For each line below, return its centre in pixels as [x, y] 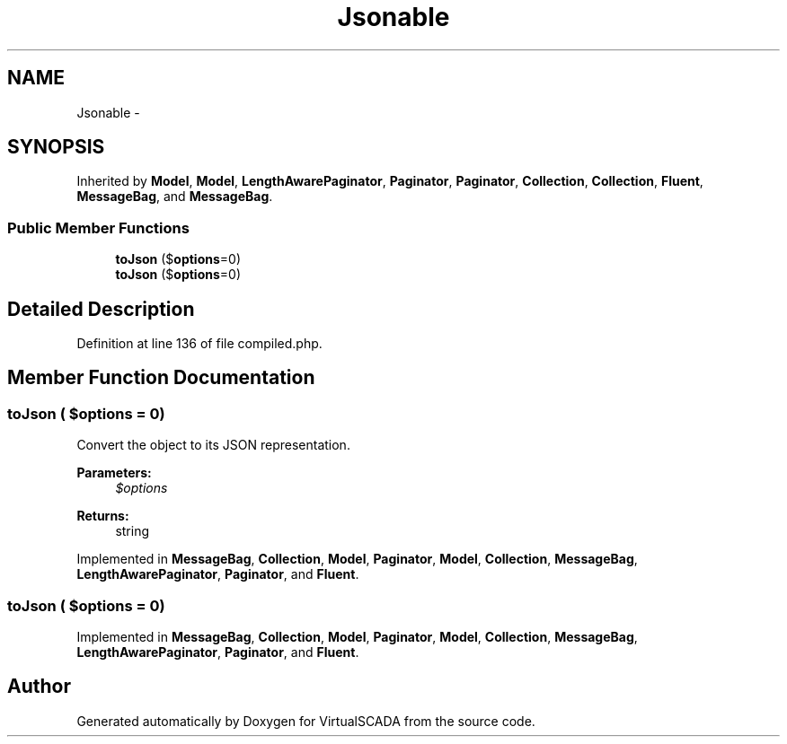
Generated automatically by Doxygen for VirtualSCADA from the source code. [306, 721]
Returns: [103, 516]
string [133, 531]
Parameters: [114, 473]
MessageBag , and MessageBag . [175, 197]
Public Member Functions [98, 228]
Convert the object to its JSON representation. [213, 445]
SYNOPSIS [56, 147]
